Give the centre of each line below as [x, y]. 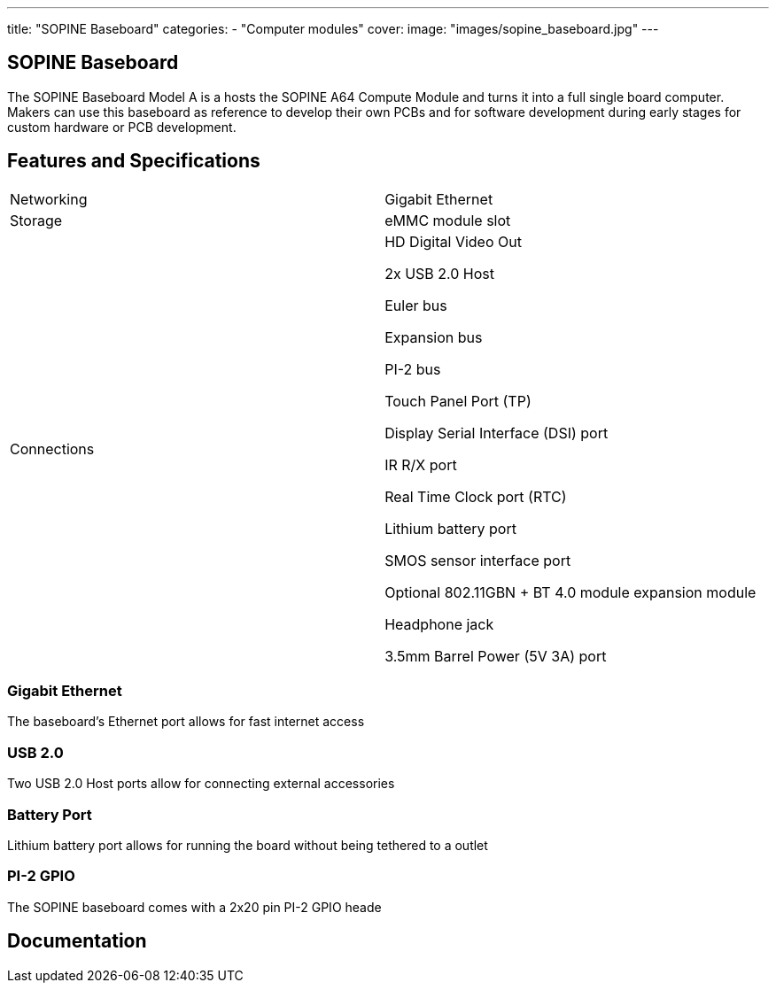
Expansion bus [434, 337]
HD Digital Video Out [453, 241]
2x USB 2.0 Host [440, 273]
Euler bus [416, 305]
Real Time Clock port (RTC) [476, 496]
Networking [49, 199]
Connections [52, 449]
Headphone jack [439, 624]
